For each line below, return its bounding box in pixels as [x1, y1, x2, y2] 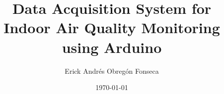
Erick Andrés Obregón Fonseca [65, 65, 159, 76]
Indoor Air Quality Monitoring [3, 17, 220, 38]
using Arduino [62, 37, 162, 57]
